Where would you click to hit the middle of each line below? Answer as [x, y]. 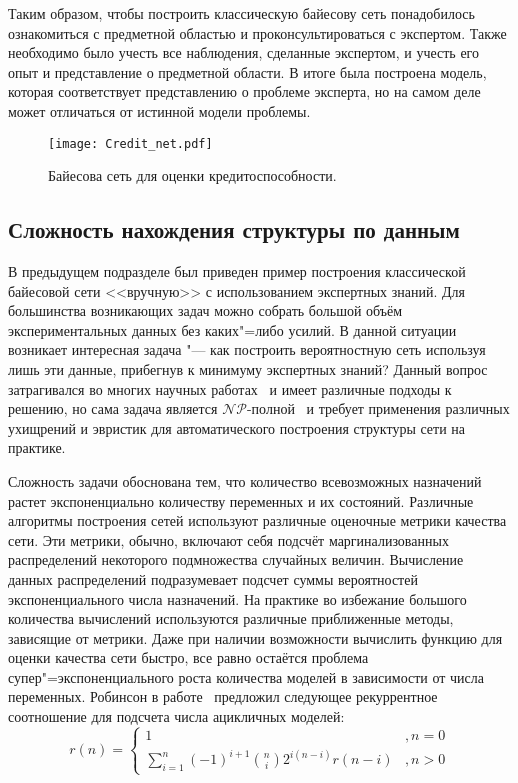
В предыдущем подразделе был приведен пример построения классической [237, 271]
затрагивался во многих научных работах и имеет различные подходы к [230, 388]
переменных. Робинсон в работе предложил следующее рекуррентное [223, 696]
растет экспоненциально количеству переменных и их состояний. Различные [241, 500]
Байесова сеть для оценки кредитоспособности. [192, 175]
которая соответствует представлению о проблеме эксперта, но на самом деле [244, 91]
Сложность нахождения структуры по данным [234, 229]
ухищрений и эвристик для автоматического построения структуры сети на [237, 427]
